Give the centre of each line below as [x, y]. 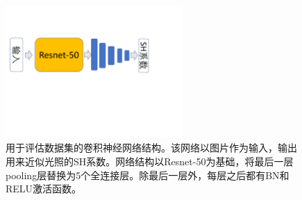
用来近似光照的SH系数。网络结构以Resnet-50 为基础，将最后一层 [150, 161]
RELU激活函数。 [44, 189]
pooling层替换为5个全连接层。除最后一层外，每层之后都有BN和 [148, 175]
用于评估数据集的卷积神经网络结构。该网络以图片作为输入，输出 [151, 148]
